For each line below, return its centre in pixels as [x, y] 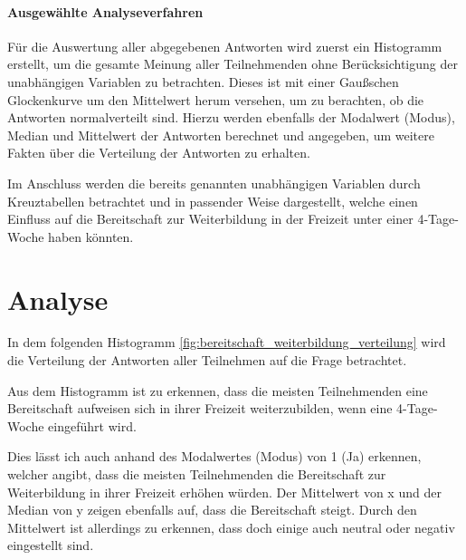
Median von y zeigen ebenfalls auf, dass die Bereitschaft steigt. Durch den [212, 510]
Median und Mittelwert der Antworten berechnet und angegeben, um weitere [221, 135]
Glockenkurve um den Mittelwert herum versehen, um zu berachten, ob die [216, 99]
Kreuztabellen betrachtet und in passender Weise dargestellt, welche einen [213, 201]
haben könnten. [91, 236]
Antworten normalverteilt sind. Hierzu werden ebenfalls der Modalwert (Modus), [231, 117]
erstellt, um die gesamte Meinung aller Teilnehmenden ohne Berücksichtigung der [233, 64]
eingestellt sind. [51, 545]
